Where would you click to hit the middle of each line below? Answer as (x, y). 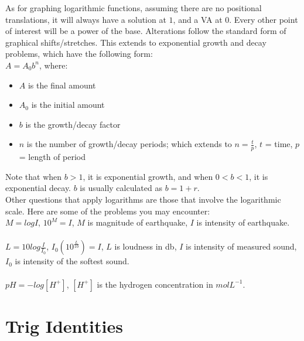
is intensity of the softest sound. (72, 261)
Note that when (34, 176)
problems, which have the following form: (79, 54)
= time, (279, 144)
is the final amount (62, 85)
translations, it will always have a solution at (86, 19)
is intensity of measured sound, (241, 246)
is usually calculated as (121, 188)
